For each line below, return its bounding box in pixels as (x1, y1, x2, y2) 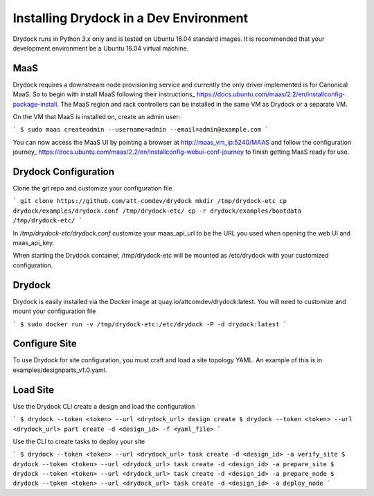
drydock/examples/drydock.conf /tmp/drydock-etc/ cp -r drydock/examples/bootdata (12, 206, 301, 215)
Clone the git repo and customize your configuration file (12, 184, 172, 193)
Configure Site (12, 338, 78, 350)
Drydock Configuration (12, 166, 114, 177)
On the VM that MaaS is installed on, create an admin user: (12, 113, 181, 121)
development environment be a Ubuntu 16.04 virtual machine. (12, 44, 189, 52)
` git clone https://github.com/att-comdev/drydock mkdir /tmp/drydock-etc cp (12, 197, 287, 205)
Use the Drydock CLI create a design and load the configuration (12, 402, 195, 410)
